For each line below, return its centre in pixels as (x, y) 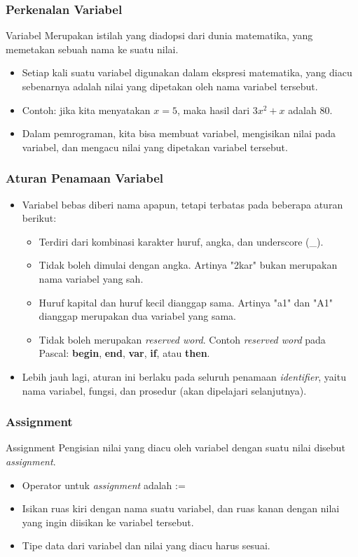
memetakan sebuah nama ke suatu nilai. (92, 49)
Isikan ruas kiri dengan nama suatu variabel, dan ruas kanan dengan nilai (181, 508)
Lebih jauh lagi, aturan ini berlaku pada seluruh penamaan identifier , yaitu (184, 376)
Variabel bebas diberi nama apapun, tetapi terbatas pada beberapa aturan (183, 204)
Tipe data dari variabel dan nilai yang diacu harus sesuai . (146, 545)
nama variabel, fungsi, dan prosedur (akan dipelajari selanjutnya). (164, 390)
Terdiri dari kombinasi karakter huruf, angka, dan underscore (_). (181, 241)
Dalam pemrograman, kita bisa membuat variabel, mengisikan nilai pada (179, 133)
